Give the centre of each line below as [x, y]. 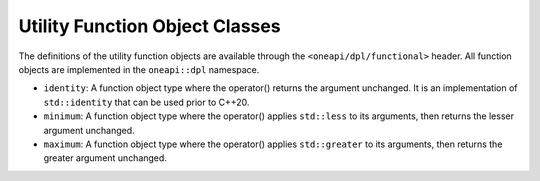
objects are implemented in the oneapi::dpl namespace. [139, 69]
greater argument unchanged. [105, 158]
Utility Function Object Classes [149, 26]
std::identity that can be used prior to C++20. [146, 102]
